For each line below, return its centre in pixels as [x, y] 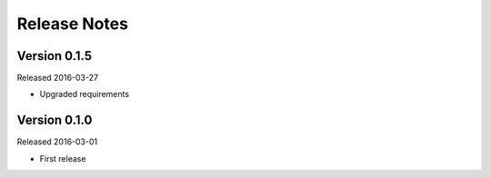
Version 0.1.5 [55, 56]
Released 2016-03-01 [57, 142]
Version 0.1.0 [55, 120]
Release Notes [73, 24]
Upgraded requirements [85, 94]
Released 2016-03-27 [58, 78]
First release [63, 158]
